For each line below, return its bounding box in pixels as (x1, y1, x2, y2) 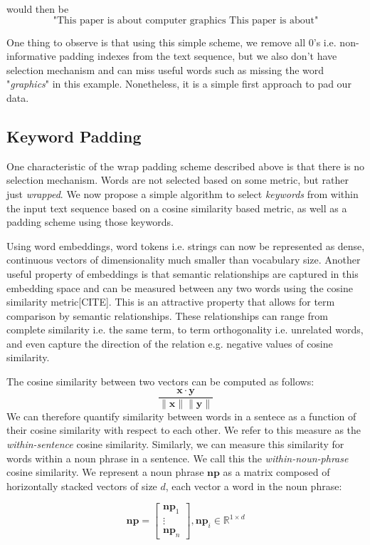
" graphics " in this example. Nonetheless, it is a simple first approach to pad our (6, 76, 351, 91)
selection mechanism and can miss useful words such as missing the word (6, 62, 324, 77)
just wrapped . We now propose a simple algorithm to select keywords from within (6, 186, 359, 201)
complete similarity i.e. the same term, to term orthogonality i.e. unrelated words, (6, 322, 364, 337)
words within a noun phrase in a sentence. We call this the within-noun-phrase (6, 450, 349, 465)
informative (6, 48, 56, 63)
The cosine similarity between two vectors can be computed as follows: (6, 374, 314, 389)
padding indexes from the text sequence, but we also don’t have (59, 48, 337, 63)
